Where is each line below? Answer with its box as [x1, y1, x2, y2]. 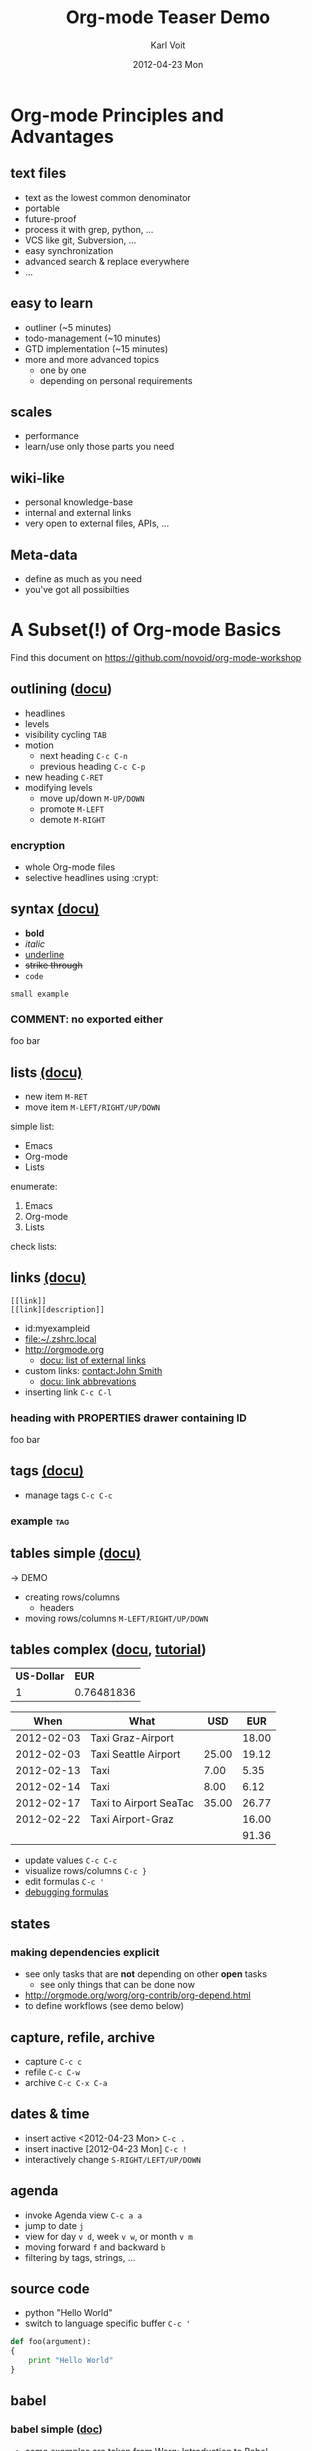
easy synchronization [24, 244, 114, 256]
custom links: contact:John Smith [24, 1364, 163, 1376]
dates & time [10, 2106, 90, 2123]
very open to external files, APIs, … [24, 517, 170, 530]
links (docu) [10, 1269, 87, 1286]
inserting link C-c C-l [24, 1386, 113, 1398]
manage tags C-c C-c [24, 1489, 113, 1501]
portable [24, 202, 60, 214]
